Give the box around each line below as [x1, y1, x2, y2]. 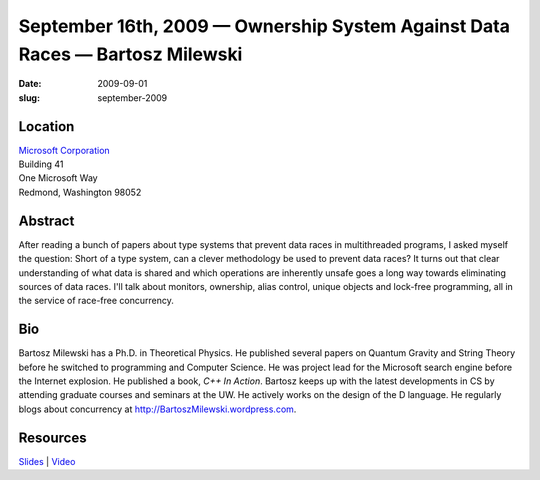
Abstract [18, 212, 75, 229]
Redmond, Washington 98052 [18, 186, 142, 198]
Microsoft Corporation [18, 144, 110, 156]
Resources [18, 429, 87, 446]
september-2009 [97, 91, 168, 104]
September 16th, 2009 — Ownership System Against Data [18, 15, 510, 37]
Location [18, 118, 75, 135]
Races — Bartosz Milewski [18, 43, 243, 65]
